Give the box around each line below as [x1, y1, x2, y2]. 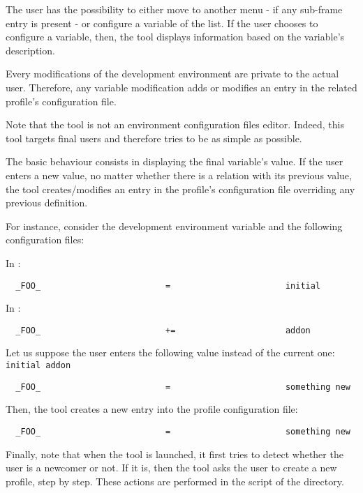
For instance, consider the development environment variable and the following [6, 218, 343, 233]
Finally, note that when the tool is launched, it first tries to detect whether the [6, 446, 343, 461]
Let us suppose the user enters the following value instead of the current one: [6, 345, 335, 360]
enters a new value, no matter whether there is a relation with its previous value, [6, 167, 352, 182]
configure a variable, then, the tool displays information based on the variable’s [6, 29, 345, 44]
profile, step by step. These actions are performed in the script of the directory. [6, 473, 344, 488]
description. [6, 43, 55, 57]
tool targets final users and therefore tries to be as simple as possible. [6, 130, 302, 145]
